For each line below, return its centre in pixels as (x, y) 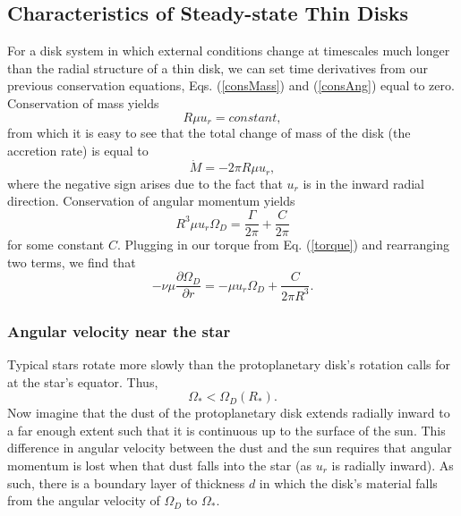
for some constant (56, 245)
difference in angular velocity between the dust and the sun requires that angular (230, 448)
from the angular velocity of (84, 500)
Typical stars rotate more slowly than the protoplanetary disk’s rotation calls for (229, 364)
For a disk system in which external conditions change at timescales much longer (229, 51)
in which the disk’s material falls (348, 482)
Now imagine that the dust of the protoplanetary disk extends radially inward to (229, 413)
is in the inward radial (363, 183)
